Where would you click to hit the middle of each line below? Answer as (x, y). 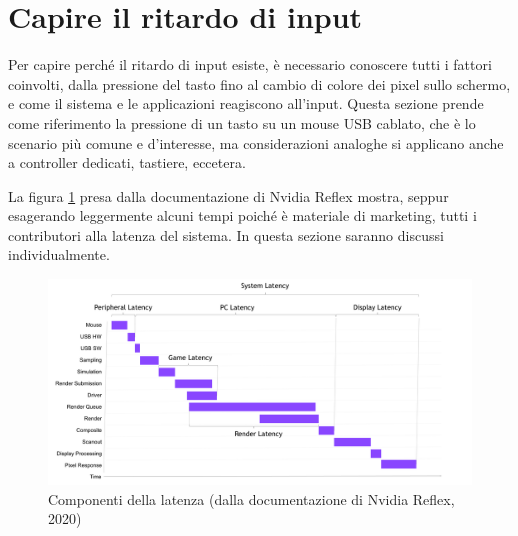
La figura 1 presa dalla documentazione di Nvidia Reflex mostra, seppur (228, 195)
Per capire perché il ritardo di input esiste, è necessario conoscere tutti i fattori (250, 64)
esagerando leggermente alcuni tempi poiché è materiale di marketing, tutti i (242, 215)
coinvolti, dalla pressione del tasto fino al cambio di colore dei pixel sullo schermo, (259, 83)
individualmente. (59, 254)
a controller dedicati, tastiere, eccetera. (127, 162)
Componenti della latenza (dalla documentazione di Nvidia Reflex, (251, 498)
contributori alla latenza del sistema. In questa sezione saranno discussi (226, 234)
